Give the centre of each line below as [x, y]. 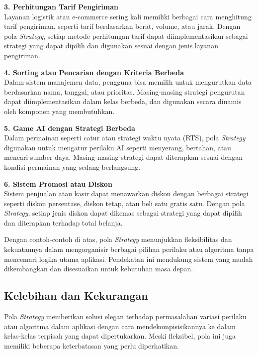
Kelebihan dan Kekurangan [76, 295]
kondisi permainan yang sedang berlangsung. [72, 167]
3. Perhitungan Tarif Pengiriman [61, 6]
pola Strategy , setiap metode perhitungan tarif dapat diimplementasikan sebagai [126, 36]
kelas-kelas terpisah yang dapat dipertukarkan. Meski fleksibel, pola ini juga [120, 336]
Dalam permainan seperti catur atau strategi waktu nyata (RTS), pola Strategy [125, 138]
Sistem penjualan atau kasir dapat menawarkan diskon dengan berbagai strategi [126, 193]
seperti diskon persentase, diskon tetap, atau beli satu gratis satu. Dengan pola [125, 203]
